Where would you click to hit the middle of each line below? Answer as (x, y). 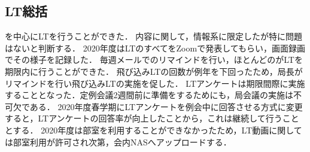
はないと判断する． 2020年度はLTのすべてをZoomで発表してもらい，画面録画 (155, 48)
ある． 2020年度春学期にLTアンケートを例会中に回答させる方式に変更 (166, 106)
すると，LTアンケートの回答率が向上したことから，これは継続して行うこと (152, 118)
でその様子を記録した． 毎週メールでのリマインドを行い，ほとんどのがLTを (154, 60)
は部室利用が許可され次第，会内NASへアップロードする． (118, 142)
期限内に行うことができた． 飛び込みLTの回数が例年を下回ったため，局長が (154, 71)
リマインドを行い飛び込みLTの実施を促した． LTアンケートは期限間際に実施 (155, 83)
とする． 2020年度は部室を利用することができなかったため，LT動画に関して (154, 130)
